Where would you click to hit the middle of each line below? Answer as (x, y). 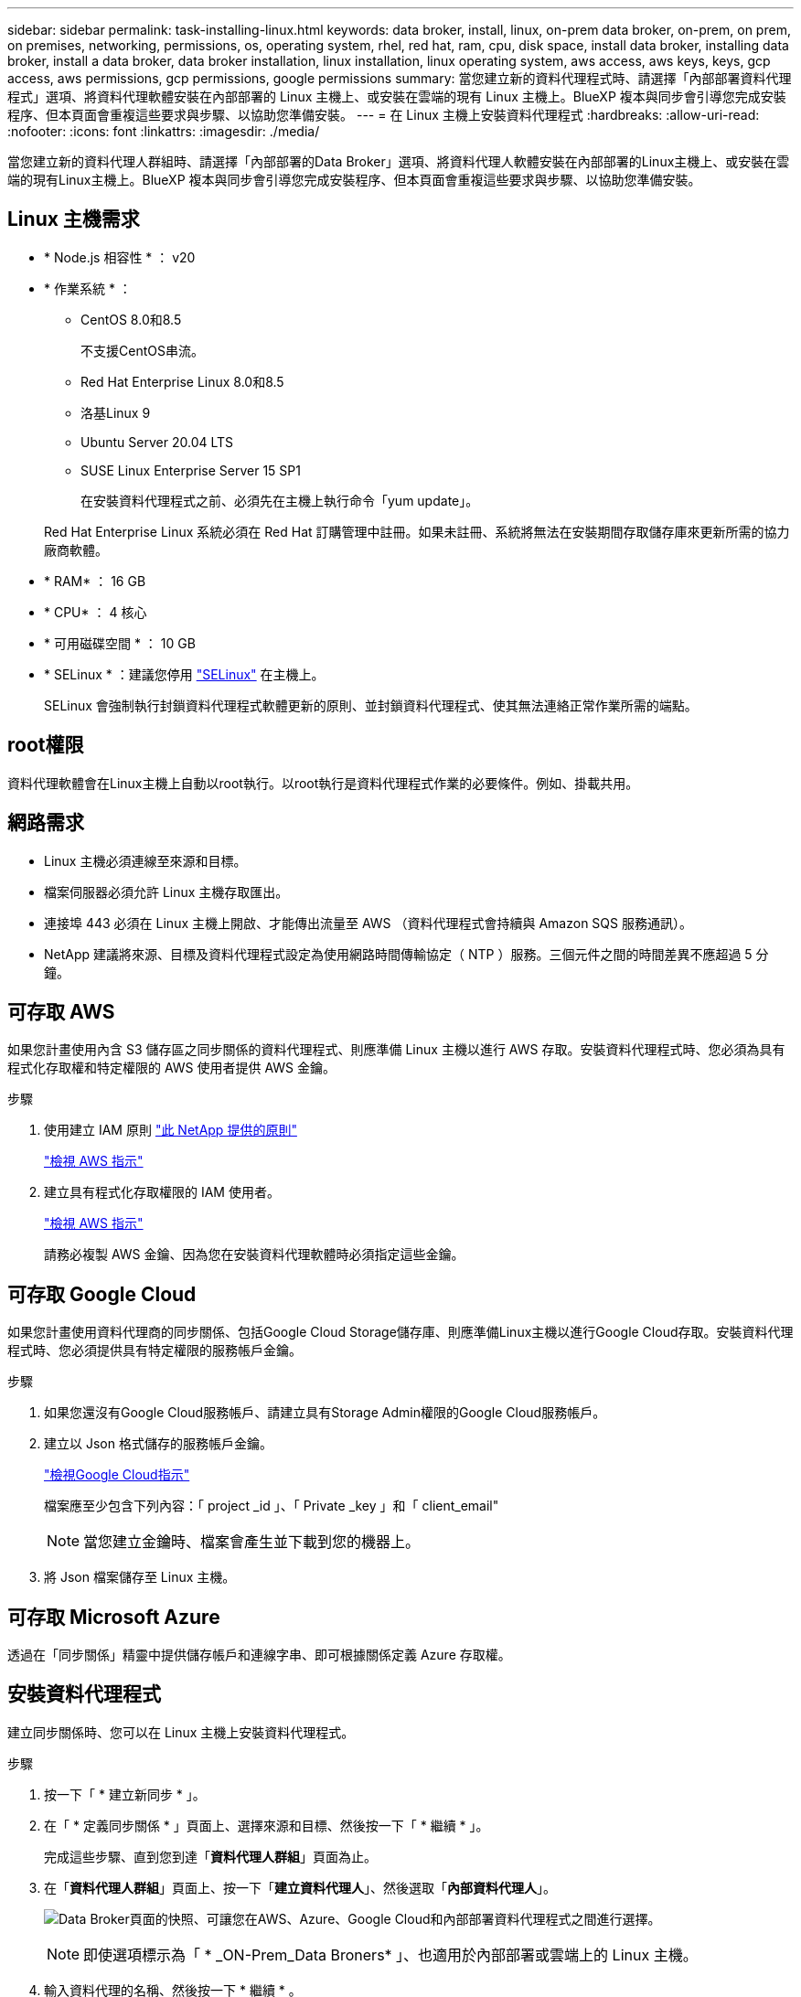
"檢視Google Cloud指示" (117, 1475)
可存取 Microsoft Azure (114, 1617)
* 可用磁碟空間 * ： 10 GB (120, 643)
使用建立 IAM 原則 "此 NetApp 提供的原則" (171, 1130)
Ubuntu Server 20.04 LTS (157, 442)
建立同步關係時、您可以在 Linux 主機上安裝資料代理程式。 (181, 1732)
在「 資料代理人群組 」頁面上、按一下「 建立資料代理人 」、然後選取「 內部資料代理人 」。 (300, 1887)
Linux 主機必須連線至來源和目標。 (145, 860)
